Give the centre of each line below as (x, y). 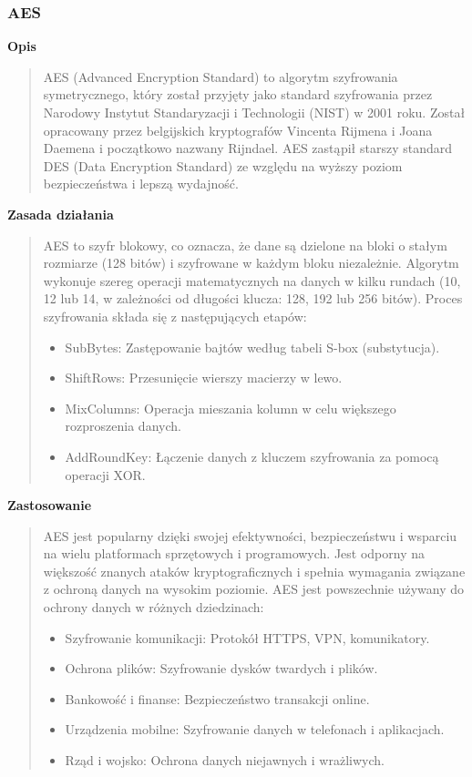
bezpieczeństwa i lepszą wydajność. (141, 184)
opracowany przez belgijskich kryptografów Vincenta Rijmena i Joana (238, 130)
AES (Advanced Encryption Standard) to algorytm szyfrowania (221, 76)
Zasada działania (61, 214)
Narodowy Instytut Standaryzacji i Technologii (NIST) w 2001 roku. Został (254, 112)
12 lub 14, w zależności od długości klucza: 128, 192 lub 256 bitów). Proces (253, 298)
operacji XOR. (105, 474)
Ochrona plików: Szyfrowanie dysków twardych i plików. (221, 668)
